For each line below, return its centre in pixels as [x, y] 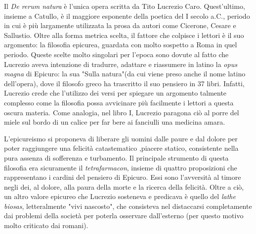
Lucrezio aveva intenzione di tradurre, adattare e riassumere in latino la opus [121, 64]
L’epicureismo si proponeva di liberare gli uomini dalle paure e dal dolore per [121, 138]
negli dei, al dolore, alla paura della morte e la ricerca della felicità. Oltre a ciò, [124, 186]
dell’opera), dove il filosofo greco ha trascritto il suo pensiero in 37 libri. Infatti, [124, 83]
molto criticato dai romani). [46, 225]
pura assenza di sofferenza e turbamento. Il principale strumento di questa [116, 157]
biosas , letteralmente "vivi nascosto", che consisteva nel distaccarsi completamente [128, 206]
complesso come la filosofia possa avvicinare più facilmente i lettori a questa [119, 102]
